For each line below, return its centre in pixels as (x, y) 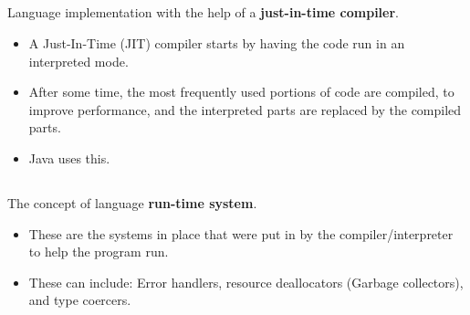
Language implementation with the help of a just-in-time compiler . (203, 12)
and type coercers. (80, 300)
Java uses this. (69, 157)
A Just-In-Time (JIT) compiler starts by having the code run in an (217, 42)
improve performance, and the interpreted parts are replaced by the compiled (245, 109)
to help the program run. (99, 252)
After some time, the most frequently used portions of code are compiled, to (241, 92)
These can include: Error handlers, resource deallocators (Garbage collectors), (246, 282)
